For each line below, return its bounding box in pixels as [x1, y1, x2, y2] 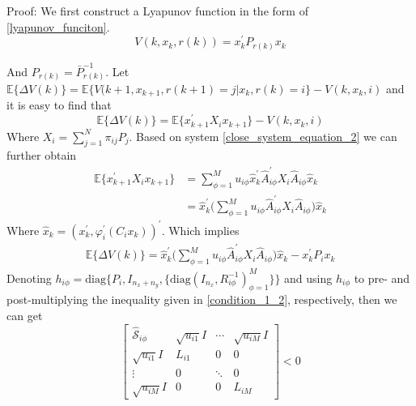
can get [6, 307, 43, 324]
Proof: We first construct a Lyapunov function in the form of [6, 2, 308, 19]
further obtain [6, 147, 77, 164]
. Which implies [161, 221, 240, 238]
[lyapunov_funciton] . [6, 18, 110, 35]
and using [284, 269, 333, 286]
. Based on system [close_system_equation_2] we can [129, 127, 397, 144]
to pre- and [354, 269, 410, 286]
